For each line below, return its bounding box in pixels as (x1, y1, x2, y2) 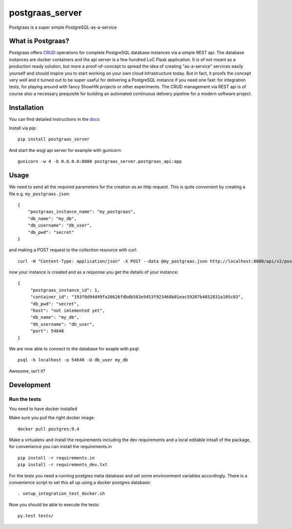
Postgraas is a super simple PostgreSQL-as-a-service (9, 24, 117, 30)
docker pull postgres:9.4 (18, 426, 80, 432)
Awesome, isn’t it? (9, 368, 46, 374)
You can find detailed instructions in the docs (9, 116, 100, 122)
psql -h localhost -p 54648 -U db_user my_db (18, 357, 128, 363)
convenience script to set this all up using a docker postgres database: (9, 480, 151, 486)
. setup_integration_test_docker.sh (18, 491, 105, 496)
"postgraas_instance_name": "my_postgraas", (27, 209, 136, 214)
